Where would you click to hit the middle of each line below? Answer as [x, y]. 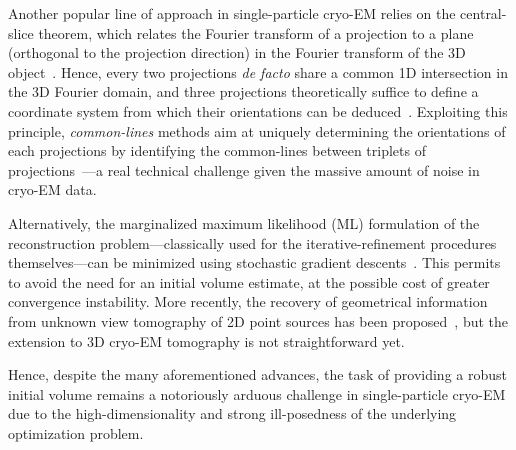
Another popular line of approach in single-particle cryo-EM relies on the [232, 13]
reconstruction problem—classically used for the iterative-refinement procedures [252, 242]
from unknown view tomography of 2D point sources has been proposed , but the [258, 320]
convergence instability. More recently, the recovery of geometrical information [248, 301]
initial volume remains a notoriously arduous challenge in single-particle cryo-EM [257, 393]
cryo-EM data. [52, 189]
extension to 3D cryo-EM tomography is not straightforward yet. [206, 340]
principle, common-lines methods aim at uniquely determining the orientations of [257, 130]
